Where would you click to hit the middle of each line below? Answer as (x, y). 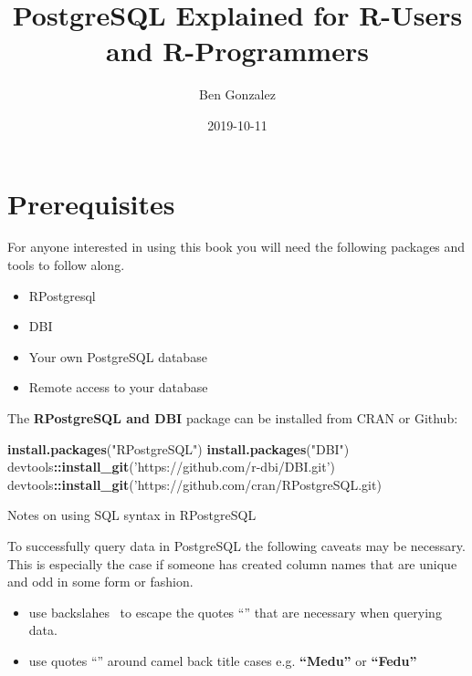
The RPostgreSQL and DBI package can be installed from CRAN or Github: (233, 418)
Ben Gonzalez (237, 94)
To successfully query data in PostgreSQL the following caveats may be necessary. (236, 545)
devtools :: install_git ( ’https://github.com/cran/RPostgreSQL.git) (194, 484)
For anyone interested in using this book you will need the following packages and (236, 247)
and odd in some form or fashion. (100, 582)
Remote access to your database (118, 387)
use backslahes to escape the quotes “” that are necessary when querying (235, 612)
